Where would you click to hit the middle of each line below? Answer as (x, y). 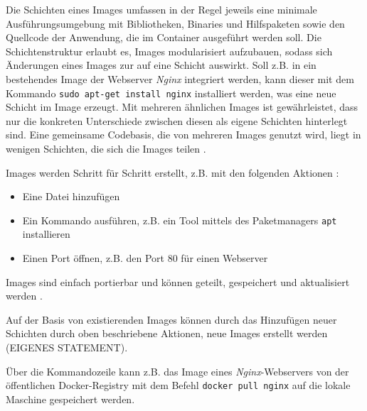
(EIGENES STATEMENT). (67, 347)
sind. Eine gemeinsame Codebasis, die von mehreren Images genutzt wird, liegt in (183, 135)
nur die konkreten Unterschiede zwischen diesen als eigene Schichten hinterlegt (177, 120)
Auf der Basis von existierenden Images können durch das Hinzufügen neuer (171, 319)
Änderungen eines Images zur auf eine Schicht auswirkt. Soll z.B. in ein (161, 65)
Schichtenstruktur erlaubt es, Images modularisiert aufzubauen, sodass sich (169, 51)
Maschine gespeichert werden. (70, 399)
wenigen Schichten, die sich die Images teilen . (106, 148)
